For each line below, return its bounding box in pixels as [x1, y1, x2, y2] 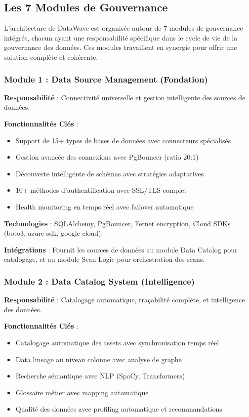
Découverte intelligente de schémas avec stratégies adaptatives [15, 168, 204, 178]
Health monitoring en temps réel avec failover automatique [15, 201, 194, 211]
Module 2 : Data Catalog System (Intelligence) [4, 275, 195, 287]
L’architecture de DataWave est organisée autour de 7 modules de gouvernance [4, 23, 243, 33]
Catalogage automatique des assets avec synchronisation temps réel [15, 337, 219, 347]
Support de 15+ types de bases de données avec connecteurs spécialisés [15, 135, 231, 145]
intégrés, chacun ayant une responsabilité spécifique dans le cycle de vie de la [4, 32, 238, 42]
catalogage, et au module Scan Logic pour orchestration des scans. [4, 254, 205, 264]
